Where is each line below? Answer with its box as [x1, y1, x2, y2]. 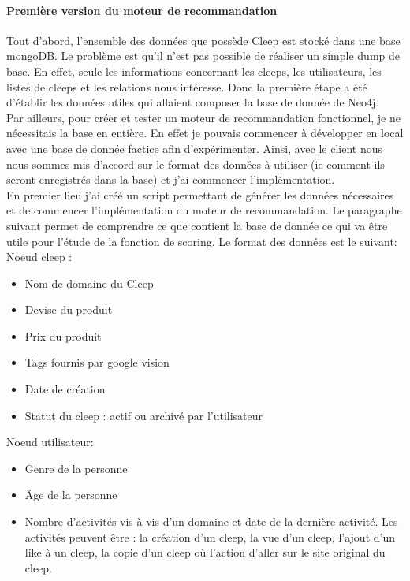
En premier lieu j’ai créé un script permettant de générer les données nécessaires [6, 186, 394, 203]
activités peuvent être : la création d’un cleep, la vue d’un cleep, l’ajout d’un [24, 528, 395, 545]
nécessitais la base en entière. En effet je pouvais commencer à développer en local [6, 125, 404, 141]
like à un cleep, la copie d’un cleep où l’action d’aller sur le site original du [24, 544, 386, 561]
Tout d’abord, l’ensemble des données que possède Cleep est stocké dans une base [6, 32, 401, 48]
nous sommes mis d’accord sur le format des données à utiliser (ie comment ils [6, 155, 385, 172]
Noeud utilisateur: [6, 434, 94, 450]
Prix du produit [24, 327, 102, 344]
